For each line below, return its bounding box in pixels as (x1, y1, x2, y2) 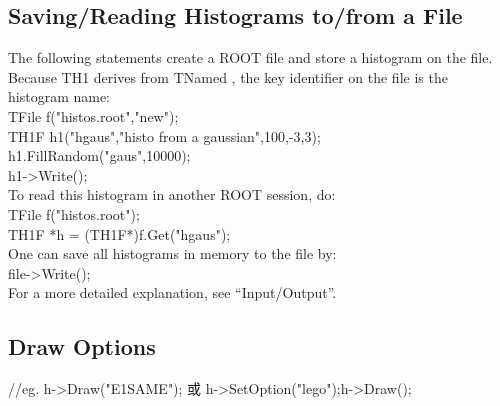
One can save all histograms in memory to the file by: (8, 243, 337, 264)
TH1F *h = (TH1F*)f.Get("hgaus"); (8, 223, 231, 244)
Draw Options (8, 331, 156, 362)
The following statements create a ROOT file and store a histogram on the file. (8, 47, 493, 68)
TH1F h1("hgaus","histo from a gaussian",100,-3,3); (8, 125, 321, 146)
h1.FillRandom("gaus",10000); (8, 145, 191, 166)
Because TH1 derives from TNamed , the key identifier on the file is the (8, 66, 448, 87)
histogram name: (8, 86, 111, 107)
